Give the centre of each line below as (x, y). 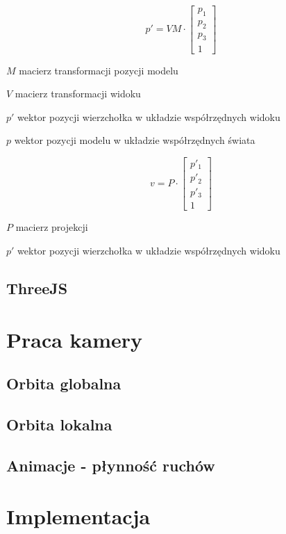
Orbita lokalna (59, 424)
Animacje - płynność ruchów (111, 465)
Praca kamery (75, 339)
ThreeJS (37, 288)
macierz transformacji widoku (78, 94)
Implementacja (78, 516)
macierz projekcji (52, 227)
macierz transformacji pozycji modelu (99, 70)
